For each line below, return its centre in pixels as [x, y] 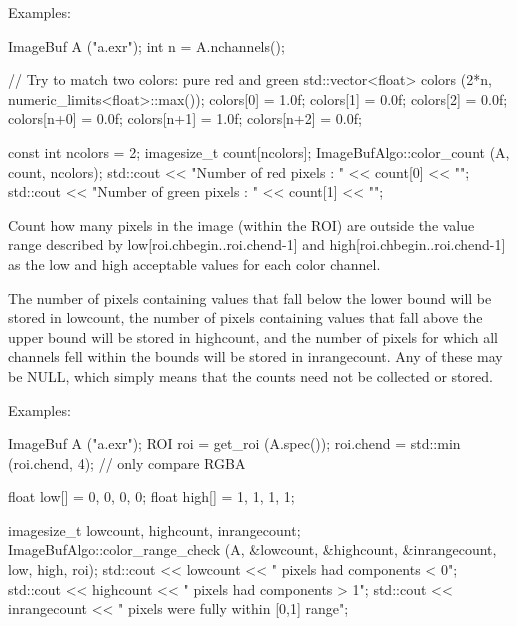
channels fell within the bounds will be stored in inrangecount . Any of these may [255, 356]
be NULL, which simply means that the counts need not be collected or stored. [250, 375]
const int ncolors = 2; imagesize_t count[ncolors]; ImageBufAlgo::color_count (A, [259, 151]
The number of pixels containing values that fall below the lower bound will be [250, 297]
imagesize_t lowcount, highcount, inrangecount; [154, 529]
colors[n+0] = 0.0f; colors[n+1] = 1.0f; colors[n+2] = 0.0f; [185, 118]
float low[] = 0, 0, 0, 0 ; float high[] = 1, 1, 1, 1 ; [151, 496]
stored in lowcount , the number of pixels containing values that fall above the [245, 317]
